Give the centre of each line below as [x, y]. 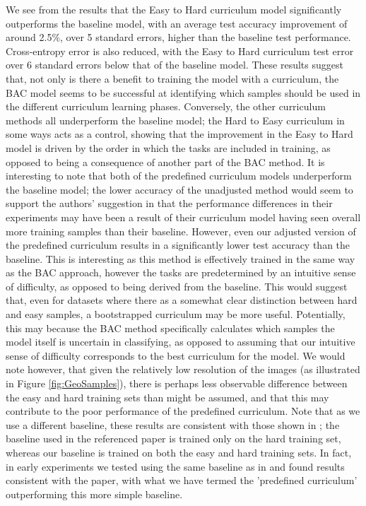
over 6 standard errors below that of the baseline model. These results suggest [175, 65]
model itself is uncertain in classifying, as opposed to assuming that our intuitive [181, 342]
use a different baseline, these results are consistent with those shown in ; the [173, 424]
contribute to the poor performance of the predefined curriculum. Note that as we [183, 411]
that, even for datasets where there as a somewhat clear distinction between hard [182, 300]
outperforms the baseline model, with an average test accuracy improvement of [177, 23]
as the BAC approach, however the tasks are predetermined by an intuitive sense [181, 272]
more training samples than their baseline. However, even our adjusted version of [181, 231]
